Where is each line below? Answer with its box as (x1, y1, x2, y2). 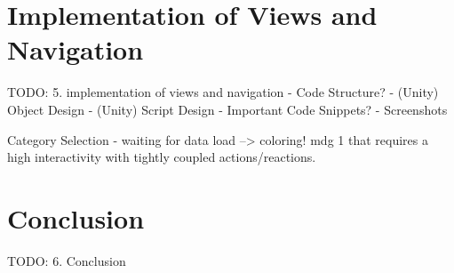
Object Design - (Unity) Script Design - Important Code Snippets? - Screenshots (7, 100, 448, 118)
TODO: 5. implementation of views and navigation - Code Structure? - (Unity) (7, 83, 439, 101)
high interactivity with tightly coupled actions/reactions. (7, 148, 316, 166)
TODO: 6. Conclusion (7, 251, 126, 269)
